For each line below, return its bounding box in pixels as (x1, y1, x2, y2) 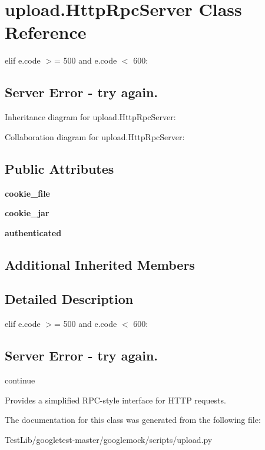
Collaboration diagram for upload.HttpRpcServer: (5, 130, 185, 143)
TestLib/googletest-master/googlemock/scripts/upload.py (5, 433, 213, 445)
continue (5, 374, 35, 386)
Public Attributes (5, 159, 114, 177)
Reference (5, 20, 87, 44)
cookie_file (5, 187, 50, 199)
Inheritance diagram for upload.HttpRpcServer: (5, 111, 176, 123)
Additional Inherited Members (5, 255, 195, 273)
